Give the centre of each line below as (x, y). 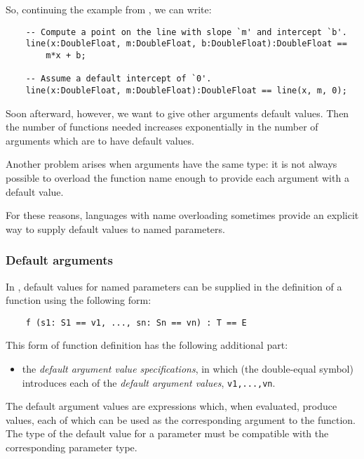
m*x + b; (66, 55)
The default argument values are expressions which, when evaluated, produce (171, 406)
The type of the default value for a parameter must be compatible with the (167, 433)
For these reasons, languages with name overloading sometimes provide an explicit (182, 215)
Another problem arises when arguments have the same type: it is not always (171, 164)
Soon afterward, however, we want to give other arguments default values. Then (177, 113)
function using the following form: (79, 300)
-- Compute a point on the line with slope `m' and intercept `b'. (186, 32)
